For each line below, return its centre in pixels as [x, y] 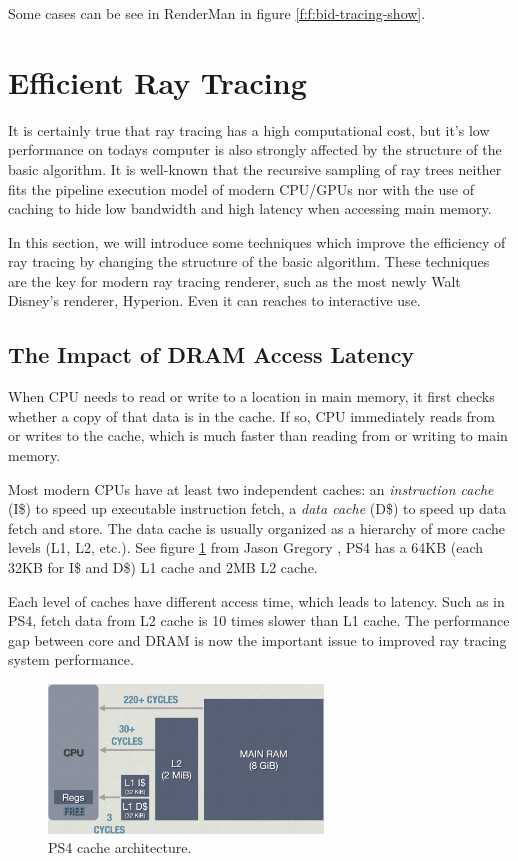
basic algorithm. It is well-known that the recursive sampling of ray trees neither [255, 168]
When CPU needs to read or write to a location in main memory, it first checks [251, 396]
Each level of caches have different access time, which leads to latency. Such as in [256, 600]
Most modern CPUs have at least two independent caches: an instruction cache [251, 488]
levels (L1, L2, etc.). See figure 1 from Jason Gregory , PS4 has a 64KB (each [246, 547]
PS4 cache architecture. [120, 847]
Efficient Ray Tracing [157, 81]
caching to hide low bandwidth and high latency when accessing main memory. [250, 208]
